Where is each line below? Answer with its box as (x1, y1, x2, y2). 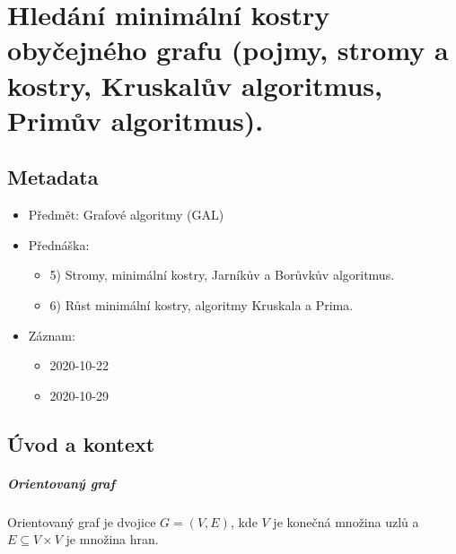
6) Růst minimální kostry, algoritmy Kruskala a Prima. (49, 295, 354, 314)
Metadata (7, 163, 99, 191)
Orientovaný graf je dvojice (7, 512, 156, 531)
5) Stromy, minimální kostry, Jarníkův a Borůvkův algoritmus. (49, 265, 395, 284)
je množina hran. (66, 530, 159, 549)
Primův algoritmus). (7, 101, 264, 138)
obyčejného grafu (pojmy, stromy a (7, 31, 449, 68)
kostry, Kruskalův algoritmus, (7, 66, 382, 103)
